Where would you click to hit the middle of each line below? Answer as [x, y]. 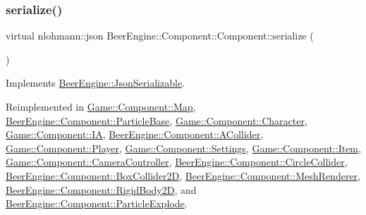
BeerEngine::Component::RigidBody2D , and [101, 189]
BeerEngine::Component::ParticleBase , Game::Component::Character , [157, 120]
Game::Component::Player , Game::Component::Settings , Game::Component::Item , [183, 148]
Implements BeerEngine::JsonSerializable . [96, 83]
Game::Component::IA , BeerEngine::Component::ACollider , [135, 134]
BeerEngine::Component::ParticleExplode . [97, 203]
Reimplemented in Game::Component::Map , [101, 106]
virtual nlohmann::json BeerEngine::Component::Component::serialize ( [160, 36]
